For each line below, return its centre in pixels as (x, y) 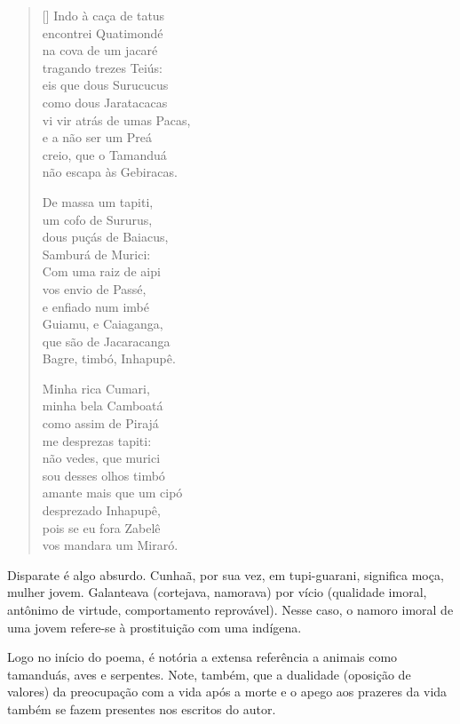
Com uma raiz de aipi (101, 271)
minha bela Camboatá (103, 406)
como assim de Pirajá (100, 423)
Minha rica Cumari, (96, 388)
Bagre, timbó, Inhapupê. (109, 358)
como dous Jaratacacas (105, 102)
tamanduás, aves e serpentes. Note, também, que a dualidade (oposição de (209, 674)
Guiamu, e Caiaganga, (103, 324)
